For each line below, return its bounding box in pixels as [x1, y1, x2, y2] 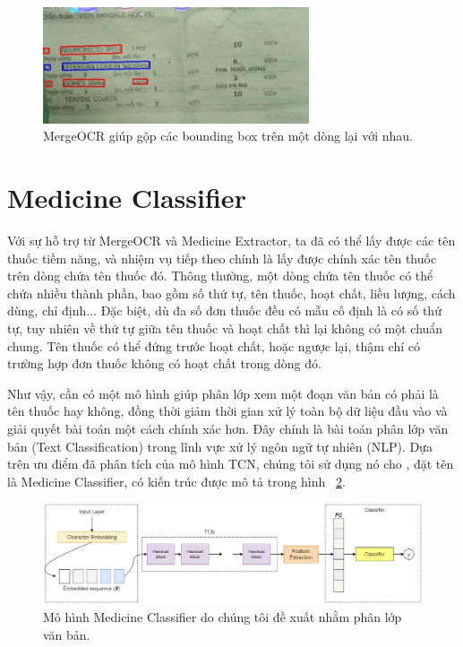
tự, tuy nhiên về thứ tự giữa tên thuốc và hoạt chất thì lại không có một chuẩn [7, 319, 443, 338]
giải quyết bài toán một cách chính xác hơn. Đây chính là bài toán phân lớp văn [7, 419, 449, 438]
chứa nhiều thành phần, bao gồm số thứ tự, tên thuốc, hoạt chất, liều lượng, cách [7, 283, 456, 302]
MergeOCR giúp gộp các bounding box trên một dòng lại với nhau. [43, 126, 413, 145]
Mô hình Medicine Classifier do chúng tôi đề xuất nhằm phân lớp [43, 608, 402, 626]
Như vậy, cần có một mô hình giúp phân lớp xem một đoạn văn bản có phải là [7, 384, 439, 402]
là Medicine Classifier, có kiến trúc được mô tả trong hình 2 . [7, 471, 346, 490]
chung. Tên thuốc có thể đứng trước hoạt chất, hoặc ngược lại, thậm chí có [7, 336, 420, 355]
